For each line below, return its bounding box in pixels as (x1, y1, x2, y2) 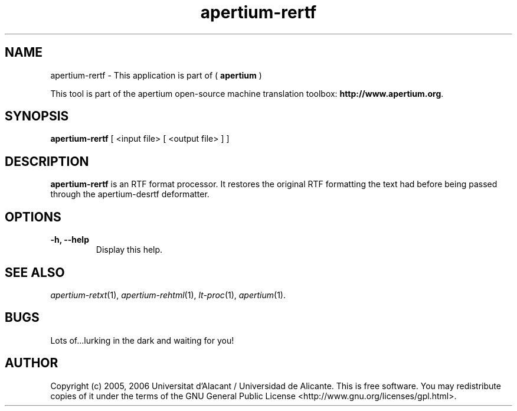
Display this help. (96, 244, 163, 255)
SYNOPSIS (5, 109, 69, 124)
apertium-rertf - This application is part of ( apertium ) (50, 70, 262, 80)
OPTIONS (5, 209, 61, 224)
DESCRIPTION (5, 154, 89, 169)
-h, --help (50, 234, 89, 245)
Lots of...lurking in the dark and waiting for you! (50, 335, 234, 345)
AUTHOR (5, 355, 58, 371)
